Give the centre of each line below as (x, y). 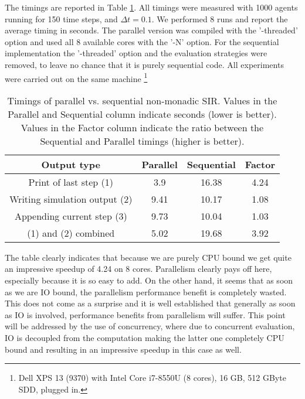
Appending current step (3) (71, 216)
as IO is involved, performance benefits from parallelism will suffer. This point (145, 314)
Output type (71, 164)
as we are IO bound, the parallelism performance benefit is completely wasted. (146, 291)
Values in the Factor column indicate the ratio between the (142, 127)
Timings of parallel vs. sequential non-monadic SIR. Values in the (142, 100)
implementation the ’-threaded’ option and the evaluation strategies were (136, 53)
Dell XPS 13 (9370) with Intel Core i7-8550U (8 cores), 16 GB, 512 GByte (152, 378)
